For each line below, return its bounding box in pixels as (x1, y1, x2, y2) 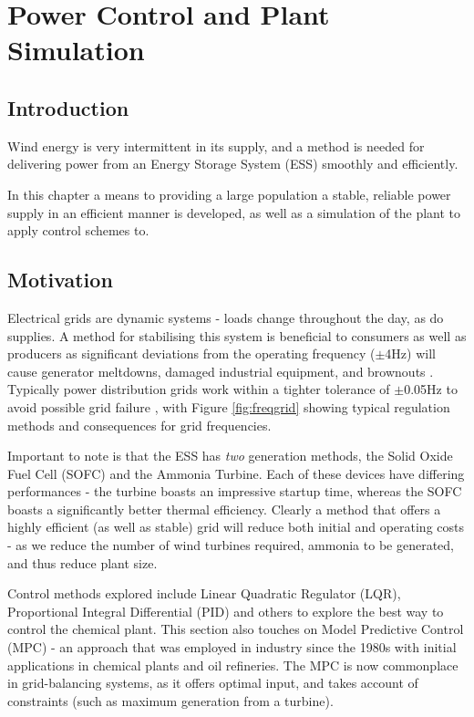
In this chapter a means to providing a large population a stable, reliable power (7, 184, 451, 203)
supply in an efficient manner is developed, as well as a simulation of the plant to (7, 203, 461, 222)
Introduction (7, 93, 129, 121)
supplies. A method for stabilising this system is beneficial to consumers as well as (7, 326, 467, 345)
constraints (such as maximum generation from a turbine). (7, 691, 334, 710)
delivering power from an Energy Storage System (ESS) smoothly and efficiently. (7, 154, 459, 173)
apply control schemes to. (7, 221, 149, 240)
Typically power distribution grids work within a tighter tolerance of (7, 379, 390, 399)
